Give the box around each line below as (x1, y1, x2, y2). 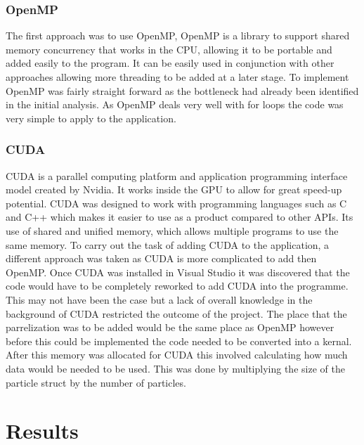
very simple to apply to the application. (6, 110, 176, 125)
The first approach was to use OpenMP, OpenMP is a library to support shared (6, 28, 350, 43)
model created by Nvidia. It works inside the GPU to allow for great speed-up (6, 182, 342, 197)
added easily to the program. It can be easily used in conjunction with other (6, 56, 334, 70)
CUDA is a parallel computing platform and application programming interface (6, 168, 348, 183)
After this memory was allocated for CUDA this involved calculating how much (6, 347, 348, 362)
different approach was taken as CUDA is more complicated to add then (6, 251, 317, 266)
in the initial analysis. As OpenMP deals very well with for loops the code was (6, 97, 344, 112)
